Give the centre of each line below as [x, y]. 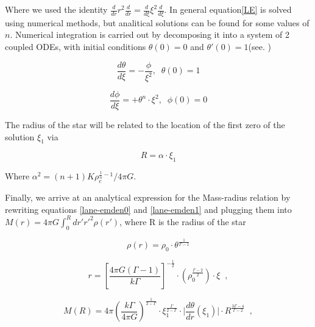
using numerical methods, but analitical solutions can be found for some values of [157, 22]
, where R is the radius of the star [182, 221]
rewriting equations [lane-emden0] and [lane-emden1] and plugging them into [148, 209]
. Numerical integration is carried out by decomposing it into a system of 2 [150, 34]
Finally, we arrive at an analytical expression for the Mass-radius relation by [148, 197]
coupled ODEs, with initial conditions [76, 47]
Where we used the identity [56, 9]
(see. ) [260, 47]
